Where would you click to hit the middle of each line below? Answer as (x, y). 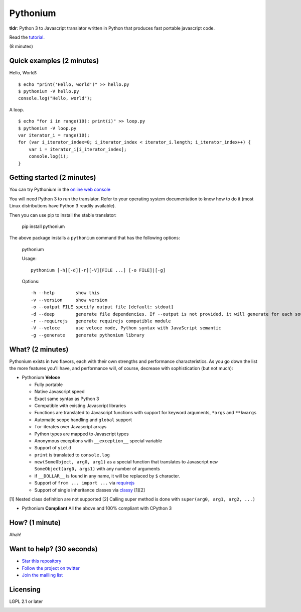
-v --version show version (69, 300)
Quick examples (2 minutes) (54, 61)
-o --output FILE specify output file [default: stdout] (102, 307)
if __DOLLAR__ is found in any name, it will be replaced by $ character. (107, 476)
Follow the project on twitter (51, 568)
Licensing (25, 589)
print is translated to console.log (72, 455)
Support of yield (53, 448)
